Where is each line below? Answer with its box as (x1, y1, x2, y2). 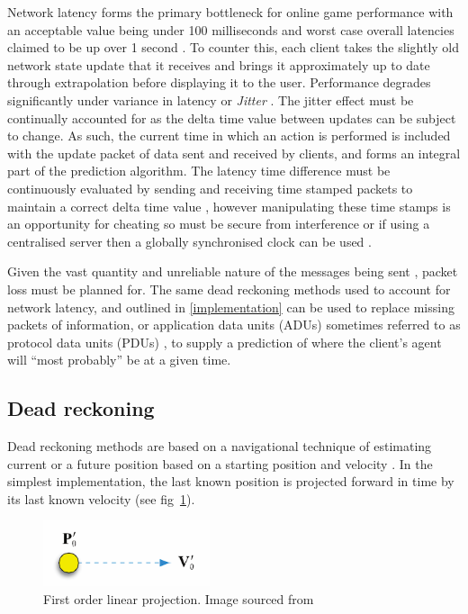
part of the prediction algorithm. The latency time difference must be (7, 161, 391, 180)
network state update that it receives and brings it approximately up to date (7, 55, 430, 74)
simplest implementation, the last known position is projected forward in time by (7, 472, 454, 491)
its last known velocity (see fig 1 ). (7, 489, 195, 508)
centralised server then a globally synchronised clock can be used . (7, 231, 372, 250)
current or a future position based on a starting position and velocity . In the (7, 454, 433, 473)
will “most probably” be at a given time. (7, 350, 231, 369)
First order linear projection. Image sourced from (43, 590, 314, 609)
